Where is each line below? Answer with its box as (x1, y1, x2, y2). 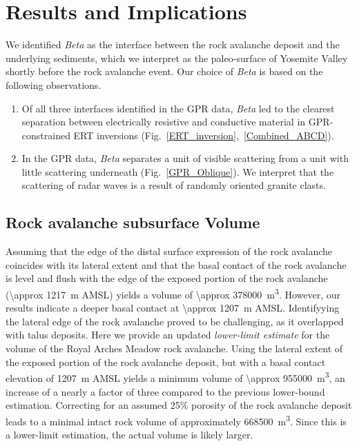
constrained (21, 128, 70, 142)
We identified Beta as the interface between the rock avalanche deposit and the (6, 37, 340, 52)
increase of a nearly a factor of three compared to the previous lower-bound (6, 384, 325, 398)
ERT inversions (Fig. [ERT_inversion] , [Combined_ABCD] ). (73, 128, 334, 142)
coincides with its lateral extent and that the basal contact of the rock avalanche (6, 257, 347, 272)
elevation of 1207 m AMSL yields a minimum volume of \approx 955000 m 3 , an (6, 369, 345, 385)
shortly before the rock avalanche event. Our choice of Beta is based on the (6, 64, 323, 79)
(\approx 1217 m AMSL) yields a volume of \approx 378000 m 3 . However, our (6, 285, 340, 301)
